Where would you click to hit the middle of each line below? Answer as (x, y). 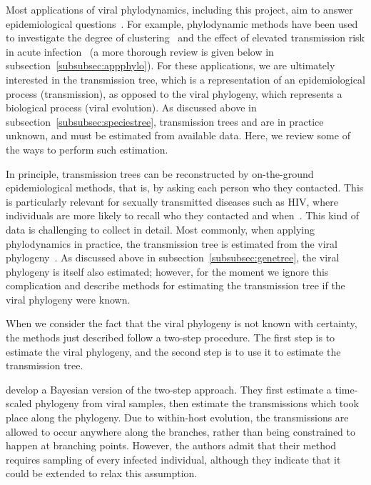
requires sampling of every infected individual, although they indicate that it (173, 459)
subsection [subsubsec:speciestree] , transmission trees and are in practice (165, 121)
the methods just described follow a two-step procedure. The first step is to (171, 337)
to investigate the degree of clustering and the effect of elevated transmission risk (185, 37)
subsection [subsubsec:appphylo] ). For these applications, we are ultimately (171, 65)
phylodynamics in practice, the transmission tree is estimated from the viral (172, 243)
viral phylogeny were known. (68, 299)
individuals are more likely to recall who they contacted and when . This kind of (182, 215)
